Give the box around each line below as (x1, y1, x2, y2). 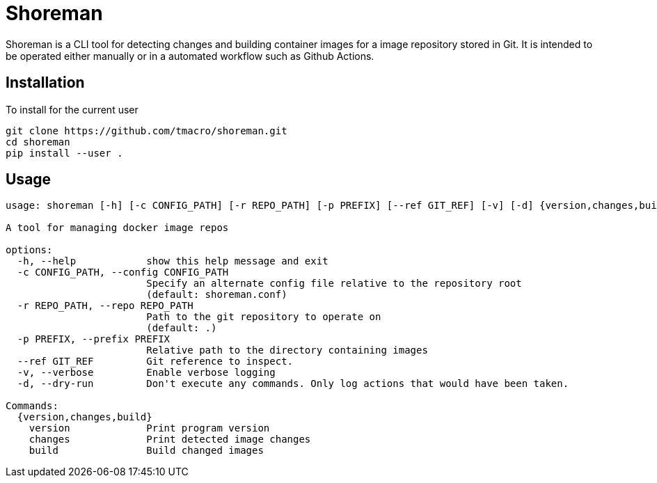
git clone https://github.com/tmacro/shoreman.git (6, 125, 287, 136)
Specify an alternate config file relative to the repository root (146, 278, 522, 290)
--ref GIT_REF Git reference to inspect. (17, 356, 294, 367)
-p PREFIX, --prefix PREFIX (17, 333, 171, 345)
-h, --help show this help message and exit (17, 255, 328, 267)
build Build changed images (29, 445, 264, 457)
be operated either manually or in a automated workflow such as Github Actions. (6, 49, 374, 62)
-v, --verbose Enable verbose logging (17, 367, 276, 379)
